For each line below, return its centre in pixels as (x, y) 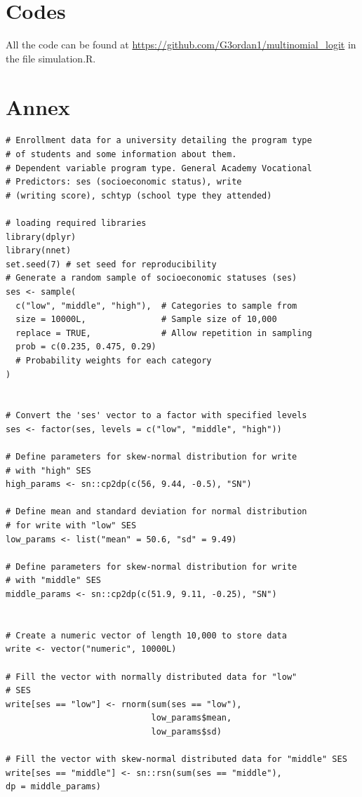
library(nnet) (39, 251)
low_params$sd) (186, 731)
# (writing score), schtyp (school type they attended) (139, 195)
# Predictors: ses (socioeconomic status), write (124, 182)
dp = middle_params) (54, 787)
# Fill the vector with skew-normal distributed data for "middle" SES (176, 759)
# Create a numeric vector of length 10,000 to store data (146, 635)
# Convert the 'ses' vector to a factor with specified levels (156, 416)
